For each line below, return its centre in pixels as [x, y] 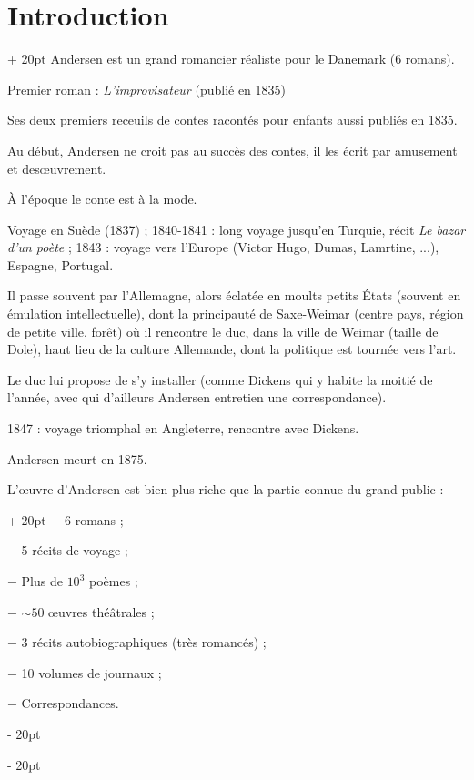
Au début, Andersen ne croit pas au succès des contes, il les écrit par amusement [232, 150]
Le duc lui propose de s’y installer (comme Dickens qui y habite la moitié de [220, 379]
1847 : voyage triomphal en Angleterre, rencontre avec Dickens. [183, 428]
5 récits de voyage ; [75, 550]
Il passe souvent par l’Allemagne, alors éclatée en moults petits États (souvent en [234, 295]
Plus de [42, 581]
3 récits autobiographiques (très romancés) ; [144, 642]
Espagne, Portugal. [61, 264]
